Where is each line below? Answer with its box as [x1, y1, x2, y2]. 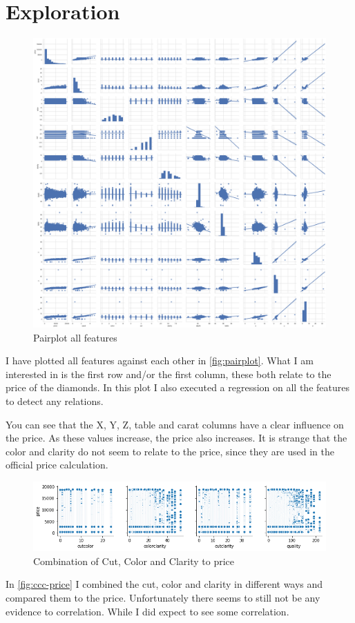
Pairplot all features [33, 330, 117, 344]
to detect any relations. [6, 393, 104, 408]
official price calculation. [6, 457, 108, 472]
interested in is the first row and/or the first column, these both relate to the [6, 366, 332, 381]
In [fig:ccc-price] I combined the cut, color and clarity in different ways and [6, 577, 323, 591]
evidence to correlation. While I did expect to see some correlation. [6, 604, 289, 618]
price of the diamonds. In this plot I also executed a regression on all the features [6, 380, 349, 395]
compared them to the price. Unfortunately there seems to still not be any [6, 590, 320, 604]
